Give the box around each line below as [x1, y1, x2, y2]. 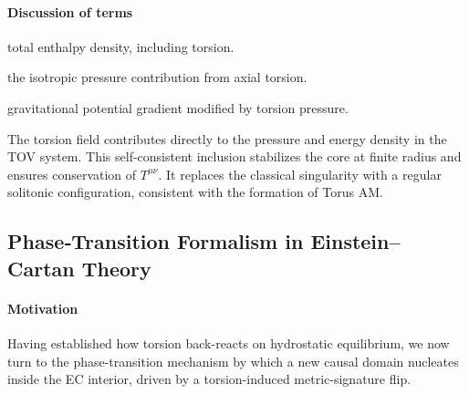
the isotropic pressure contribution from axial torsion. [7, 67, 307, 87]
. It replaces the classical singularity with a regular [158, 164, 442, 183]
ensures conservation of [7, 164, 137, 183]
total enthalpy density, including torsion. [7, 36, 234, 56]
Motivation [7, 298, 78, 317]
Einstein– [310, 227, 401, 255]
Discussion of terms [7, 2, 133, 21]
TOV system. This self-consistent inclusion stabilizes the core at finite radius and [7, 147, 462, 166]
